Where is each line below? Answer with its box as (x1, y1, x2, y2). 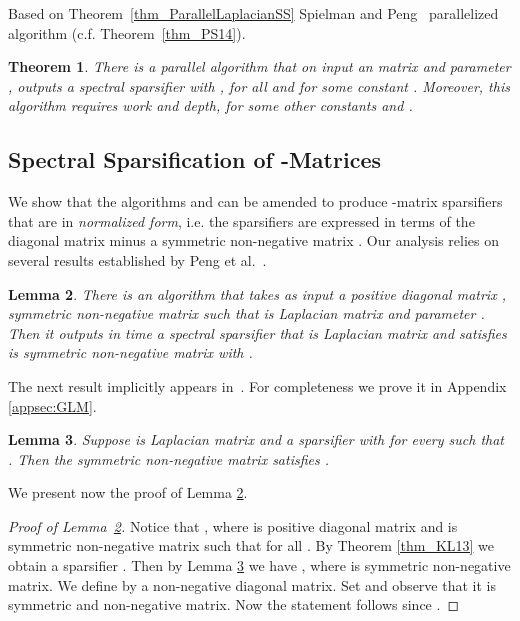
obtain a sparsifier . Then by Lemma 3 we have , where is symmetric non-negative (8, 555, 511, 576)
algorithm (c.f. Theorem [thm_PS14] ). (8, 22, 246, 43)
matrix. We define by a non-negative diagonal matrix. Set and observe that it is (8, 574, 496, 595)
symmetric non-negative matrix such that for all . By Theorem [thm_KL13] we (8, 535, 495, 556)
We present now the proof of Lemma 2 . (8, 482, 248, 503)
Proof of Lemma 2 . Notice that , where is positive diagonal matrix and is (8, 515, 458, 536)
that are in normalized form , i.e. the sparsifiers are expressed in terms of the (8, 210, 475, 231)
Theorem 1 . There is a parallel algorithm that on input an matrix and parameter (8, 56, 511, 77)
